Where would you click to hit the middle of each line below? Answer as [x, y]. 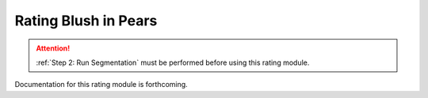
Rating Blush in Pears [86, 21]
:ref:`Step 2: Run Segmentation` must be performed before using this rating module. [173, 62]
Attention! [53, 48]
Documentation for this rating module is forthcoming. [101, 85]
